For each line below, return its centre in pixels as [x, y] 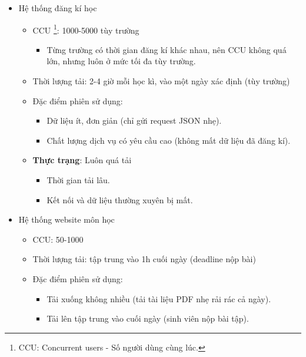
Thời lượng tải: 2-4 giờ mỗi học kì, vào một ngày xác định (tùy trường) [161, 81]
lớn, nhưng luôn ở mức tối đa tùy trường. [121, 61]
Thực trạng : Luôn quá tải [82, 160]
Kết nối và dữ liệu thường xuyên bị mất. [120, 199]
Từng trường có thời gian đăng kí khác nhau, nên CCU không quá [167, 49]
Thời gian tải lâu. [78, 180]
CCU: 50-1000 [58, 239]
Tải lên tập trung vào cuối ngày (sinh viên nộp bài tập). [148, 318]
